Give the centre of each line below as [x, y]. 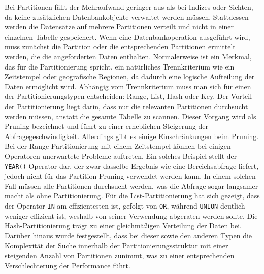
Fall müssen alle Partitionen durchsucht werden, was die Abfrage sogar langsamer [131, 185]
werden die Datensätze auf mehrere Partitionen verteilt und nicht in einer [119, 27]
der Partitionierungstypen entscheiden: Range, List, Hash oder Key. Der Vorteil [128, 96]
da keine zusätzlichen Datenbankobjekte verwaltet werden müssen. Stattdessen [127, 16]
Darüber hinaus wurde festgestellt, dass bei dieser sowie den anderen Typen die [128, 235]
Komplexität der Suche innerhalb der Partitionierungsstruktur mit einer [117, 245]
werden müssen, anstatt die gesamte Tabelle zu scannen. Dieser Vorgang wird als [130, 116]
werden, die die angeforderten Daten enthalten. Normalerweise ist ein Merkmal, [128, 56]
